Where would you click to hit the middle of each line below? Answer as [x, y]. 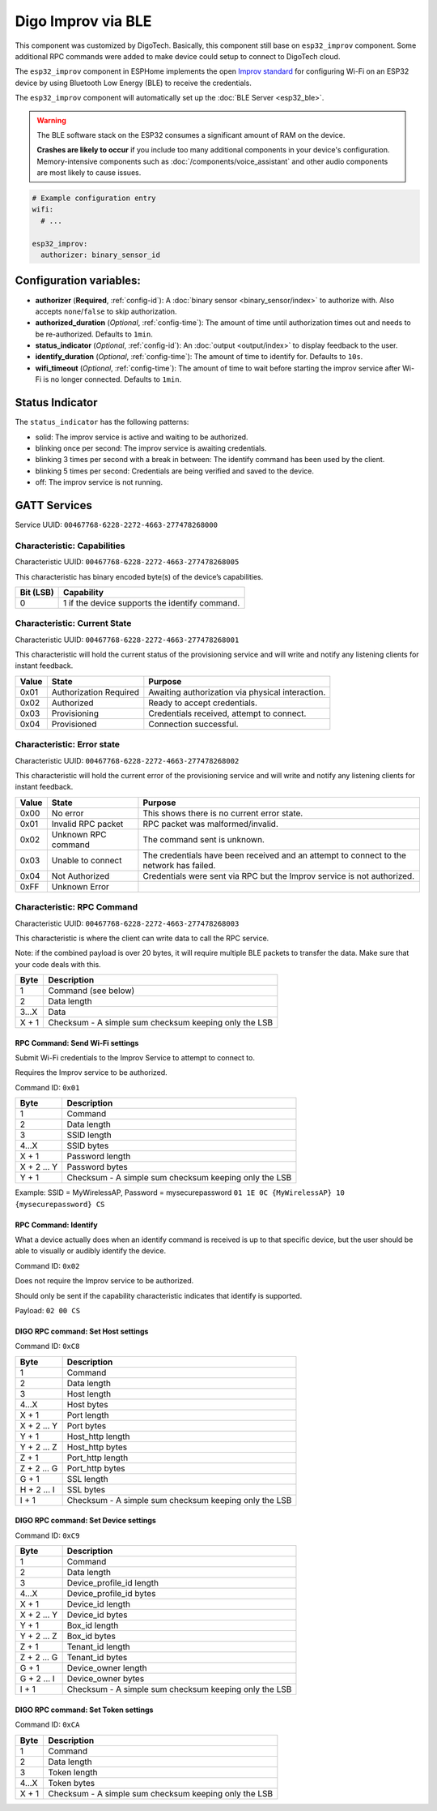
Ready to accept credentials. [203, 703]
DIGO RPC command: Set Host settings [82, 1331]
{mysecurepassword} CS [60, 1204]
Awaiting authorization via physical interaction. [237, 691]
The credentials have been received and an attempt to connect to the [274, 855]
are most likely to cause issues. [89, 173]
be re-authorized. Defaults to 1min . [94, 334]
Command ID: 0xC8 [47, 1346]
